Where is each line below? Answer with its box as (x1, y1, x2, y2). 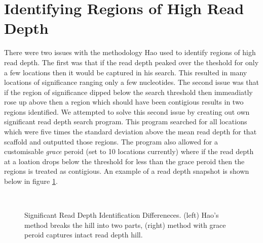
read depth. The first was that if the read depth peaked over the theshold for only (4, 57, 259, 67)
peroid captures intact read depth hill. (24, 229, 143, 240)
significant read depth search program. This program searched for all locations (4, 116, 247, 127)
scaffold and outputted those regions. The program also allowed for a (4, 136, 218, 147)
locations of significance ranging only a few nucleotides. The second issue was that (4, 77, 259, 87)
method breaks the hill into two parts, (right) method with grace (24, 219, 226, 230)
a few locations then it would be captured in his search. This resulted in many (4, 67, 247, 77)
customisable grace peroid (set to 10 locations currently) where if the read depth (4, 146, 254, 157)
